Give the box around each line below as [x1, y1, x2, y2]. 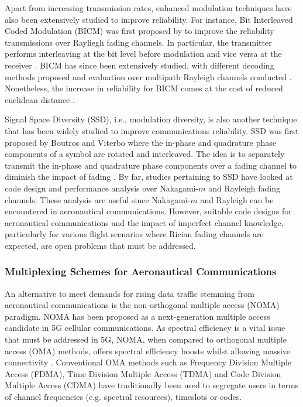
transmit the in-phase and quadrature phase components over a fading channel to [5, 159, 297, 171]
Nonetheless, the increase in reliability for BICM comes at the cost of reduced [5, 82, 283, 94]
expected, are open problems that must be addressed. [5, 239, 196, 251]
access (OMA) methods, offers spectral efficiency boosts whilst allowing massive [5, 344, 291, 357]
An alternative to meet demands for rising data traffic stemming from [5, 287, 255, 299]
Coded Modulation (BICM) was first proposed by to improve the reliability [5, 25, 274, 37]
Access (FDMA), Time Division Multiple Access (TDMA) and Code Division [5, 367, 281, 379]
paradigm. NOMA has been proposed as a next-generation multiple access [5, 310, 270, 322]
